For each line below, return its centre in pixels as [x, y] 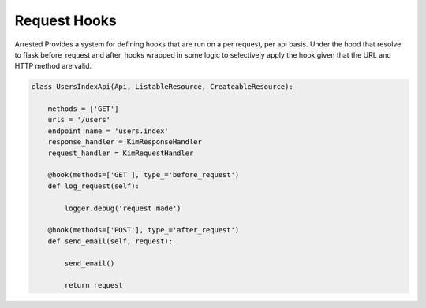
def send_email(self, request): [110, 241]
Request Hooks [66, 20]
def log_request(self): [93, 186]
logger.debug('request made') [123, 208]
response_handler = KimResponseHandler [125, 142]
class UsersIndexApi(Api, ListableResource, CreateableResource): [162, 87]
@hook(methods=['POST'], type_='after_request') [144, 230]
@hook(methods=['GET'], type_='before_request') [144, 175]
